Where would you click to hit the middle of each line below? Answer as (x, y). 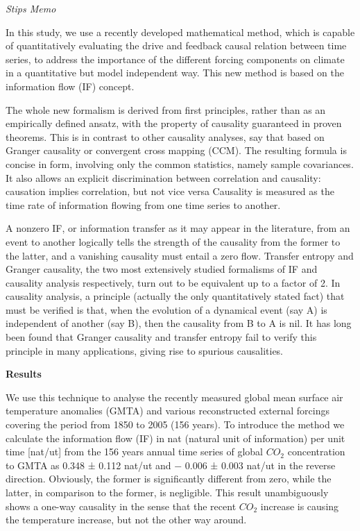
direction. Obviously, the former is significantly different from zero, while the (169, 479)
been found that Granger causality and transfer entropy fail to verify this (161, 337)
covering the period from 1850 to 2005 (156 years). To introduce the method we (175, 424)
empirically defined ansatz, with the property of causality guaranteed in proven (174, 123)
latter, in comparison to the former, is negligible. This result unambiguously (167, 492)
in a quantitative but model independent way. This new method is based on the (175, 73)
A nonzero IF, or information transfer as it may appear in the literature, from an (178, 228)
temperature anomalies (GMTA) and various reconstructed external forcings (168, 411)
